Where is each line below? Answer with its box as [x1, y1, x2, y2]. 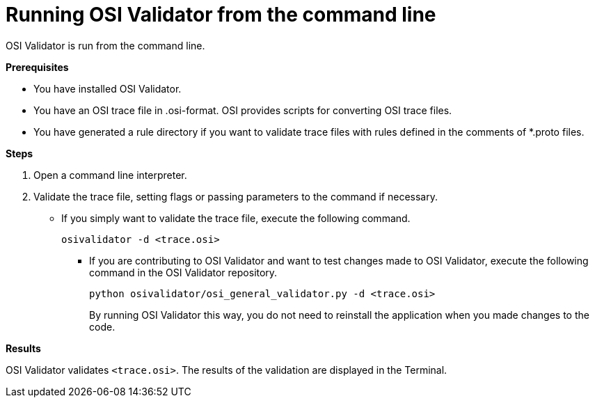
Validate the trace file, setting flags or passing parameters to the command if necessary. [33, 190, 438, 203]
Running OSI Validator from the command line [6, 3, 436, 26]
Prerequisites [6, 61, 69, 73]
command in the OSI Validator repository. [89, 266, 278, 278]
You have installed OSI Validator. [33, 82, 182, 95]
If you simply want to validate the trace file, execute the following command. [61, 212, 411, 224]
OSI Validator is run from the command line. [6, 39, 205, 52]
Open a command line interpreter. [33, 168, 187, 181]
